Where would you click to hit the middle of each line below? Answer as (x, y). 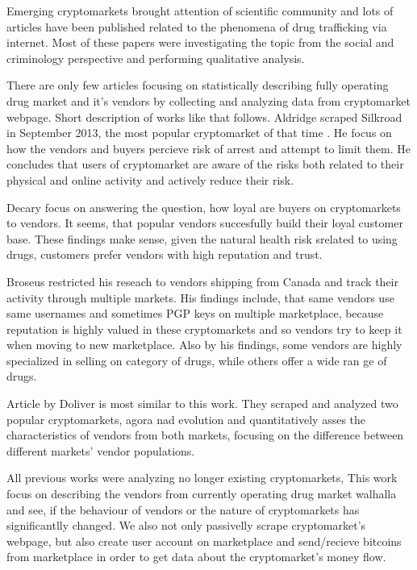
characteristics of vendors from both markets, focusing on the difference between (205, 435)
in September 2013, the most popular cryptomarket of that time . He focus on (199, 133)
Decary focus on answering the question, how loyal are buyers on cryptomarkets (204, 207)
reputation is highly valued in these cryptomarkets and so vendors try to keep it (204, 329)
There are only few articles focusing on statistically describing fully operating (198, 85)
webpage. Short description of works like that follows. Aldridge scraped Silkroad (204, 116)
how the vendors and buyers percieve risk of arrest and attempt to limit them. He (209, 148)
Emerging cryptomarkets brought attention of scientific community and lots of (200, 10)
